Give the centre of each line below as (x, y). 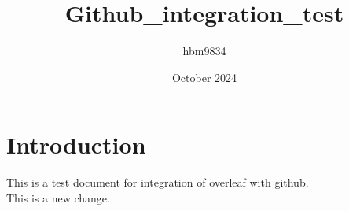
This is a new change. (58, 197)
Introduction (76, 144)
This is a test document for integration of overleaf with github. (158, 182)
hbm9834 (204, 51)
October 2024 (204, 77)
